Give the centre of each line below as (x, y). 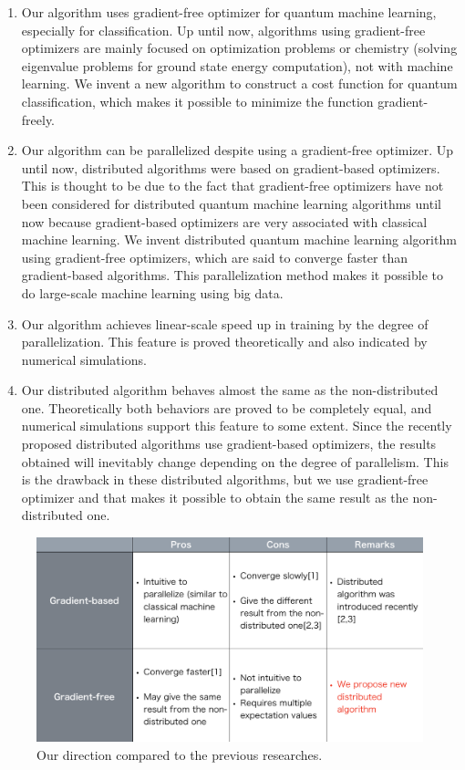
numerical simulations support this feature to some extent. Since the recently (237, 426)
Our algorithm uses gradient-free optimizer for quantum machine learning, (229, 12)
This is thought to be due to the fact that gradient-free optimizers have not (232, 186)
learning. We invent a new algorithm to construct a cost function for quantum (239, 83)
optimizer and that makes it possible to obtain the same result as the (215, 497)
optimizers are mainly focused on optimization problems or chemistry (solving (239, 48)
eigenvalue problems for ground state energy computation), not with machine (237, 65)
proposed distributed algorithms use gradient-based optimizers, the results (229, 444)
